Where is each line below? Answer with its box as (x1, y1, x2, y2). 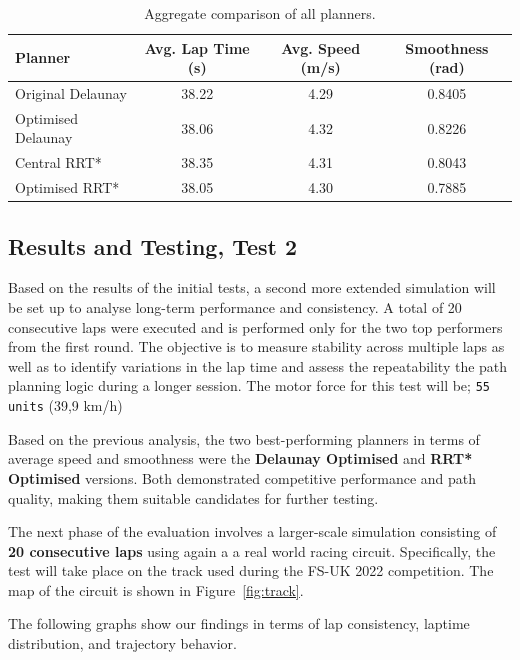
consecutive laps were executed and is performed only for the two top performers (8, 316, 503, 337)
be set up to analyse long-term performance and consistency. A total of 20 (8, 297, 462, 318)
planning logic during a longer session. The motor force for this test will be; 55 (8, 375, 490, 396)
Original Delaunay (15, 83, 127, 104)
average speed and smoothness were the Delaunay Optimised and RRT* (8, 448, 473, 469)
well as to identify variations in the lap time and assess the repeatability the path (8, 355, 508, 376)
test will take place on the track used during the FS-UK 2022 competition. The (8, 560, 494, 581)
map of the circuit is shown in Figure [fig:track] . (8, 579, 304, 600)
